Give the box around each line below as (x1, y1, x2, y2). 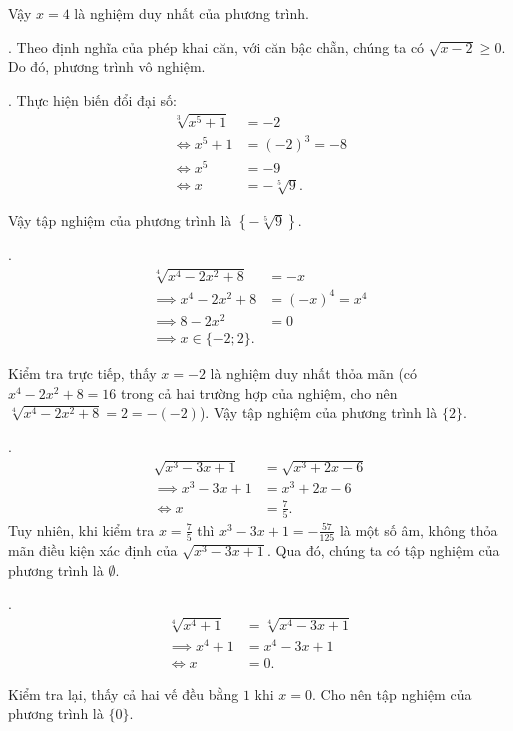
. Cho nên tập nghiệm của (312, 683, 472, 704)
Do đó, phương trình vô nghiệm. (8, 56, 206, 77)
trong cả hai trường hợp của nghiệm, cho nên (120, 382, 398, 403)
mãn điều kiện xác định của (8, 540, 178, 561)
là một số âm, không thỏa (339, 519, 498, 540)
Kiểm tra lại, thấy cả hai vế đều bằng (8, 683, 239, 704)
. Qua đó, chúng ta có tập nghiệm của (266, 540, 500, 561)
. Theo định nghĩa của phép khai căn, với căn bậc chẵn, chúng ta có (8, 36, 425, 57)
